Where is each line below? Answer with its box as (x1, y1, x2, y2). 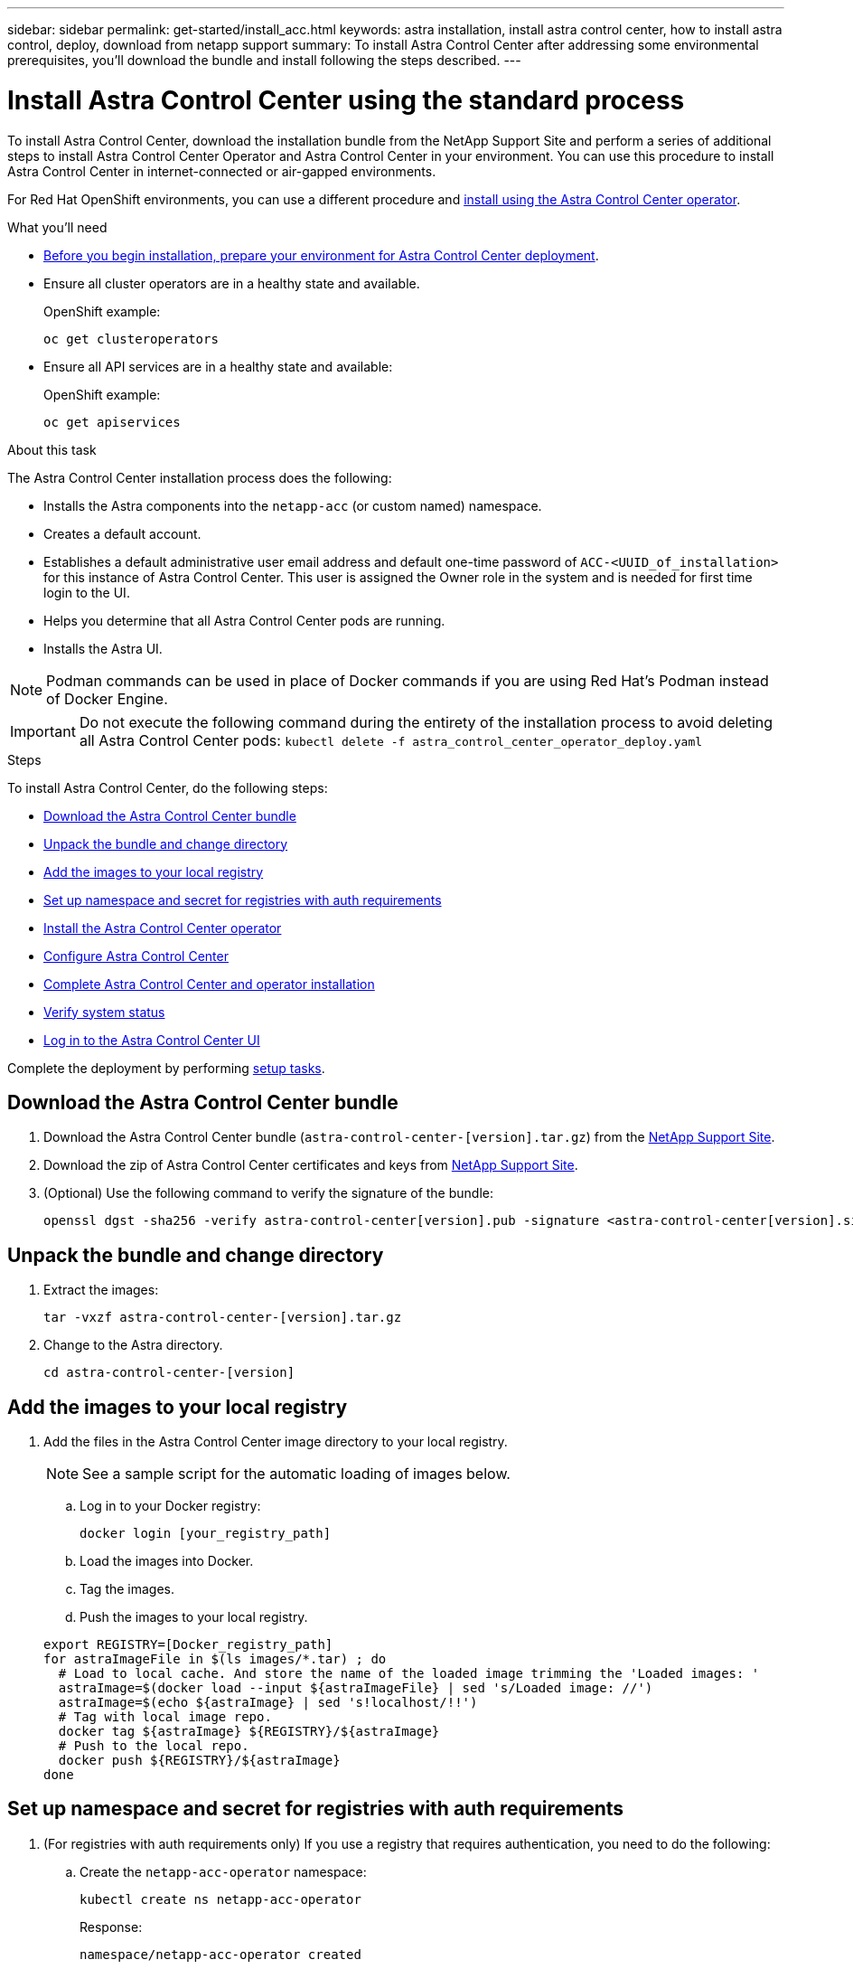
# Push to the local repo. (58, 1738, 249, 1754)
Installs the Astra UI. (43, 640, 163, 656)
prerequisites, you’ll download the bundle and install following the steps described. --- (7, 52, 521, 68)
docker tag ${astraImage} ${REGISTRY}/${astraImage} (58, 1724, 440, 1739)
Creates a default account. (43, 525, 202, 542)
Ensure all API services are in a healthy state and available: (43, 358, 393, 374)
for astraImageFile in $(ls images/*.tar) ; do (43, 1652, 387, 1667)
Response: (80, 1918, 143, 1935)
